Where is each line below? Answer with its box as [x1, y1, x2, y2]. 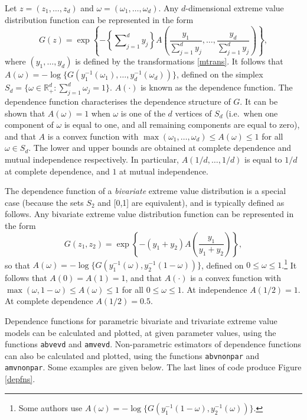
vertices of [175, 106, 212, 119]
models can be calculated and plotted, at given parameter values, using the [5, 326, 276, 338]
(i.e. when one [226, 106, 278, 119]
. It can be [240, 95, 278, 108]
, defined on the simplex [176, 68, 263, 80]
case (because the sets [5, 196, 84, 208]
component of [5, 118, 54, 131]
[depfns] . [5, 373, 35, 385]
